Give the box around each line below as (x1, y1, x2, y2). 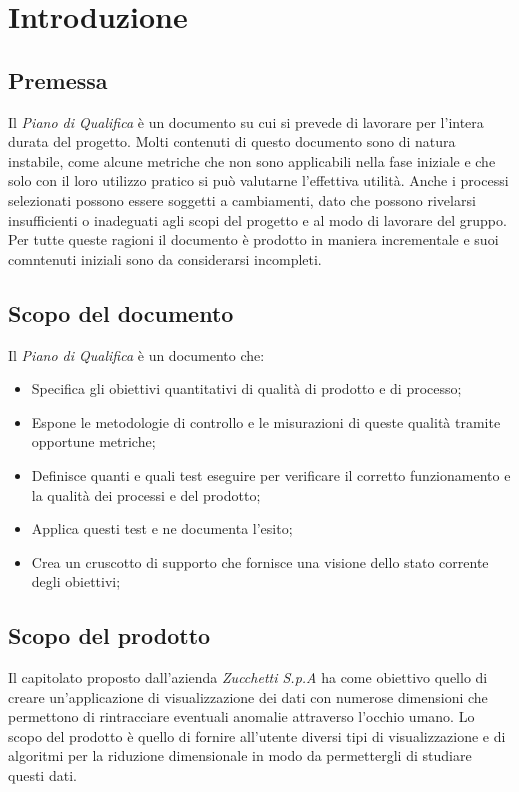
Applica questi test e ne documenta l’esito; (31, 518, 293, 539)
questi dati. (8, 765, 77, 786)
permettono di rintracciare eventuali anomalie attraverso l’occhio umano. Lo (8, 706, 475, 727)
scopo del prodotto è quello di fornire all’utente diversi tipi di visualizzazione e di (8, 725, 506, 746)
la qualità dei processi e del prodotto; (31, 484, 261, 505)
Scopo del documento (8, 297, 234, 328)
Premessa (8, 64, 108, 95)
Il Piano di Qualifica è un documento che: (8, 344, 265, 365)
